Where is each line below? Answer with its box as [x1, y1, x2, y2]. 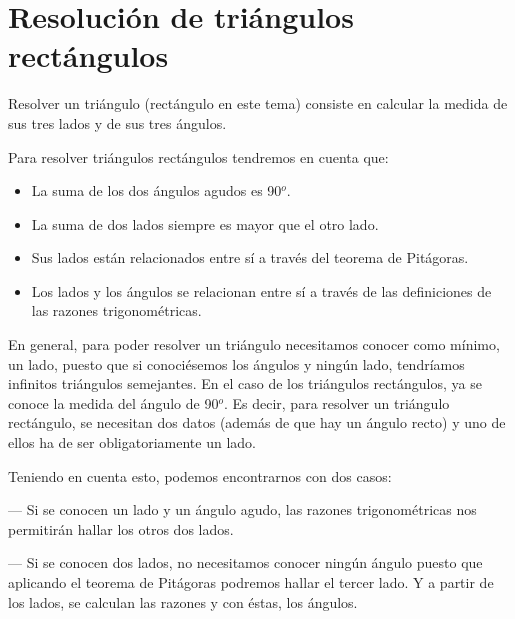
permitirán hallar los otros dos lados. [8, 518, 234, 539]
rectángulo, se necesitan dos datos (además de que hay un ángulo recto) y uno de [8, 412, 506, 433]
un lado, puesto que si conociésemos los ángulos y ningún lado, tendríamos [8, 353, 465, 374]
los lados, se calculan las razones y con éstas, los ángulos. [8, 591, 358, 612]
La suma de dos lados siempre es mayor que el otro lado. [31, 213, 379, 234]
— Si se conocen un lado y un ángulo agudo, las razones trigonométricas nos [8, 499, 477, 520]
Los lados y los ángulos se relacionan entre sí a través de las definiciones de [31, 280, 492, 301]
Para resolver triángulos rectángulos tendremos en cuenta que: [8, 146, 389, 167]
